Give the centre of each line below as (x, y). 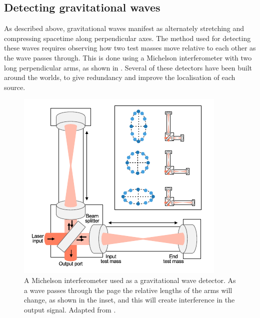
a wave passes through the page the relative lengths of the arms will (128, 290)
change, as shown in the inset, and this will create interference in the (129, 300)
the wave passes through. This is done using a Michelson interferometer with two (128, 57)
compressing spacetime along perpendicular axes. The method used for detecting (127, 38)
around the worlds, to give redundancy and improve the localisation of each (120, 77)
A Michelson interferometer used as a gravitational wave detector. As (130, 280)
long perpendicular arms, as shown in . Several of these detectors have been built (128, 67)
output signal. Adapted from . (70, 309)
